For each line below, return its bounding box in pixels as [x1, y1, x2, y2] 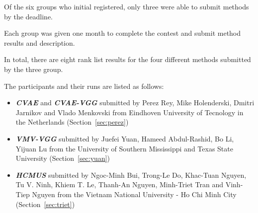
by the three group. [4, 64, 63, 74]
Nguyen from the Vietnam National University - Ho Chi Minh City [32, 189, 237, 199]
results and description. [4, 37, 75, 48]
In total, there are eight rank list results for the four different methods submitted [4, 54, 251, 65]
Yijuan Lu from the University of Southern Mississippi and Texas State [15, 143, 233, 153]
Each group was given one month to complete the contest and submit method [4, 28, 241, 38]
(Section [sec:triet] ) [15, 199, 75, 209]
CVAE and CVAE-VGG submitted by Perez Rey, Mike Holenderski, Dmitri [15, 97, 255, 108]
